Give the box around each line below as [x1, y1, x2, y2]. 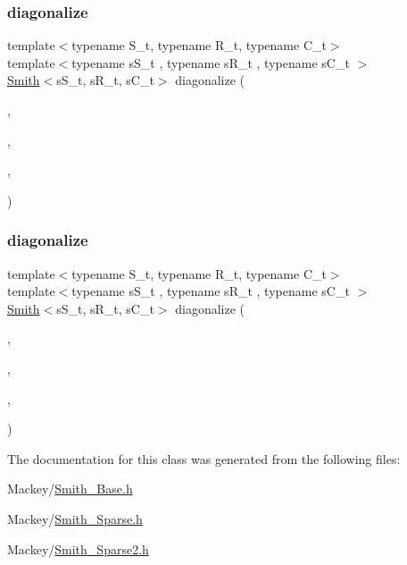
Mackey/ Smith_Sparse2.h [7, 539, 149, 558]
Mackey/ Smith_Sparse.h [7, 509, 143, 527]
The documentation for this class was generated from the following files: [7, 449, 401, 468]
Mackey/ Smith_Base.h [7, 479, 133, 498]
